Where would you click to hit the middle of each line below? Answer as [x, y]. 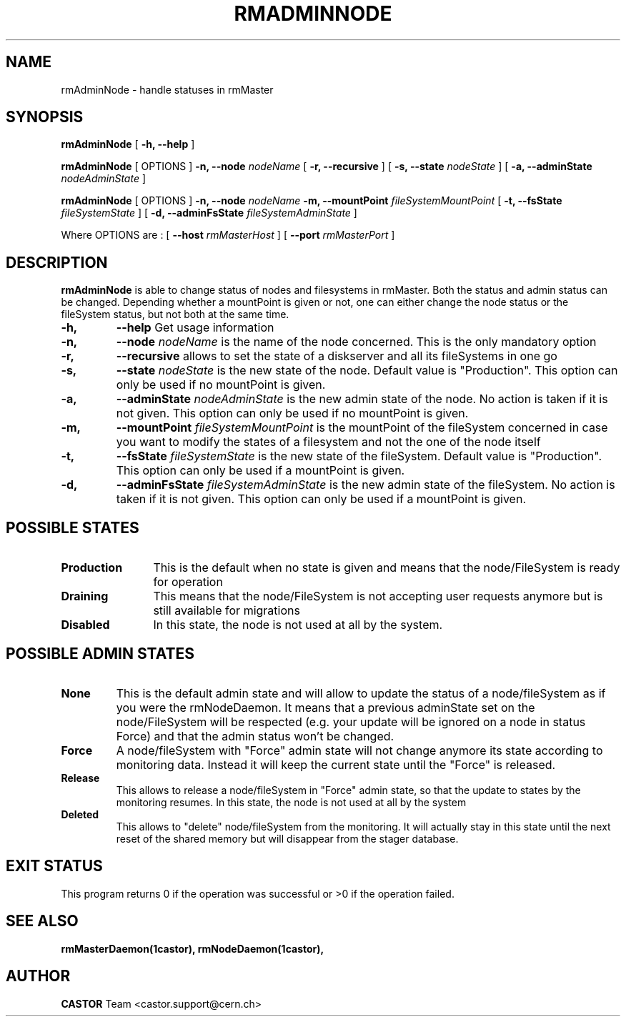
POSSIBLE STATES [73, 527]
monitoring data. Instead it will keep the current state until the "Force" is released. [336, 764]
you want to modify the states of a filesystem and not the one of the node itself [328, 442]
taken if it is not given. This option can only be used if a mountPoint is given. [321, 499]
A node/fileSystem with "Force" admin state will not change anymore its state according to [359, 750]
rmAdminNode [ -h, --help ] [128, 144]
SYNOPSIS [45, 117]
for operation [188, 582]
